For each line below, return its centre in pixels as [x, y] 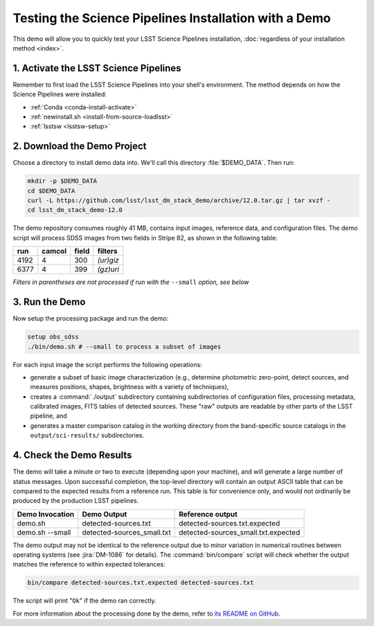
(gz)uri [108, 269]
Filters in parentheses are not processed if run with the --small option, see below [131, 282]
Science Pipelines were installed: [60, 94]
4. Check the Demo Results [72, 455]
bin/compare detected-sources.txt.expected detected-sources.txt [141, 583]
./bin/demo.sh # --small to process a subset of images [124, 347]
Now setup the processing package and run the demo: [91, 319]
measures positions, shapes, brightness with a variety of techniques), [130, 387]
